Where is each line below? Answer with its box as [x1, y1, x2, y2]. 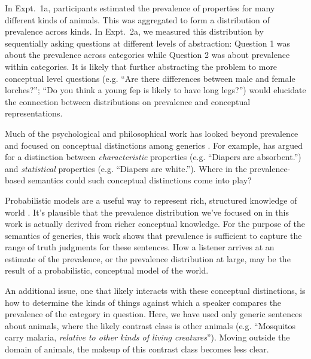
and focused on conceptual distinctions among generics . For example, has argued [5, 139, 303, 151]
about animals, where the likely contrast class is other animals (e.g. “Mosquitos [5, 319, 296, 332]
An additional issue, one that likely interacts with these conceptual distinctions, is [5, 284, 306, 297]
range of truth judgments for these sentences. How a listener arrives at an [5, 241, 275, 253]
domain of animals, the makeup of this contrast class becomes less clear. [5, 343, 269, 355]
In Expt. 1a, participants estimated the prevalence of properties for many [5, 2, 275, 14]
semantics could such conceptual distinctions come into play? [28, 174, 252, 186]
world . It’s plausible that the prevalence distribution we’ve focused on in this [5, 205, 289, 218]
